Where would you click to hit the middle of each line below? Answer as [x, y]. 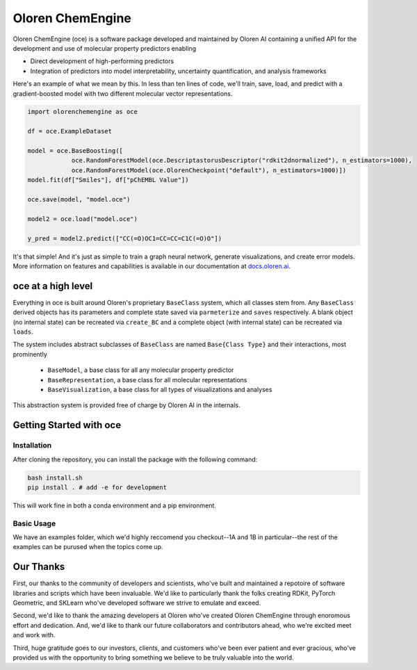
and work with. [34, 635]
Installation [32, 446]
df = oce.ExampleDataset [70, 131]
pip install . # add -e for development [97, 487]
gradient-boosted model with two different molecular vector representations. [123, 93]
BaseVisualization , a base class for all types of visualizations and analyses [160, 389]
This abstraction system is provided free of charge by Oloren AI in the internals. [127, 405]
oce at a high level [53, 286]
